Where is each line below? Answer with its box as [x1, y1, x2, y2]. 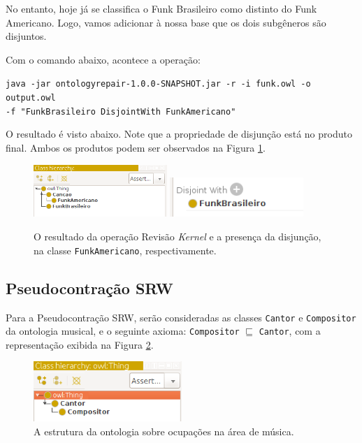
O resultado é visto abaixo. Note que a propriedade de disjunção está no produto [6, 126, 352, 141]
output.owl [6, 93, 56, 103]
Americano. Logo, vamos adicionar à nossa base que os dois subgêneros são [6, 15, 326, 29]
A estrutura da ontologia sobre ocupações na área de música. [34, 423, 294, 438]
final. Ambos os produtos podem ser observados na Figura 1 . [6, 140, 266, 154]
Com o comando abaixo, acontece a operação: [6, 52, 201, 66]
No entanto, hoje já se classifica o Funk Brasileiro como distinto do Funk [6, 1, 317, 15]
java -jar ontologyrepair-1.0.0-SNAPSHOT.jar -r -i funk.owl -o [6, 79, 311, 89]
